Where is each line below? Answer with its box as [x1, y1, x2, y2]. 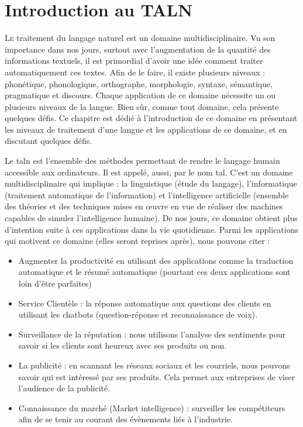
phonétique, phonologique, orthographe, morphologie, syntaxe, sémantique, [5, 77, 273, 89]
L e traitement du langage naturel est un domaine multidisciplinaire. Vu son [5, 32, 276, 44]
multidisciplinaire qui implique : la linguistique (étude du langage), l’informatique [5, 177, 297, 190]
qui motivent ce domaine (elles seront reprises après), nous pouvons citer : [5, 235, 270, 247]
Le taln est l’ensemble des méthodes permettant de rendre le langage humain [5, 154, 280, 167]
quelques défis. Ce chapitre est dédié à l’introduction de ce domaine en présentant [5, 112, 298, 124]
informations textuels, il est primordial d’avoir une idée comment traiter [5, 54, 263, 67]
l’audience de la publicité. [18, 382, 111, 394]
